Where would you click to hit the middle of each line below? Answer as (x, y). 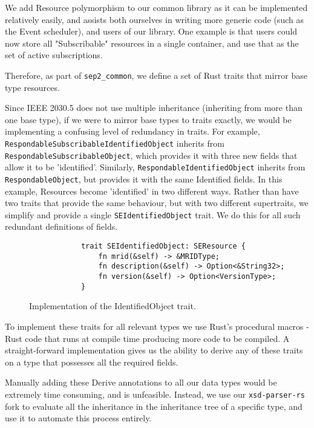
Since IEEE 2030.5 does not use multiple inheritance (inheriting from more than (154, 108)
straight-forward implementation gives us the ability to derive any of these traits (154, 350)
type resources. (32, 87)
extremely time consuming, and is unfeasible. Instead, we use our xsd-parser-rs (155, 394)
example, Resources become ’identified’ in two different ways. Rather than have (152, 191)
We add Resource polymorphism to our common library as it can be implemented (156, 7)
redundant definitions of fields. (61, 226)
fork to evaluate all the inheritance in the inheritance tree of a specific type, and (154, 406)
